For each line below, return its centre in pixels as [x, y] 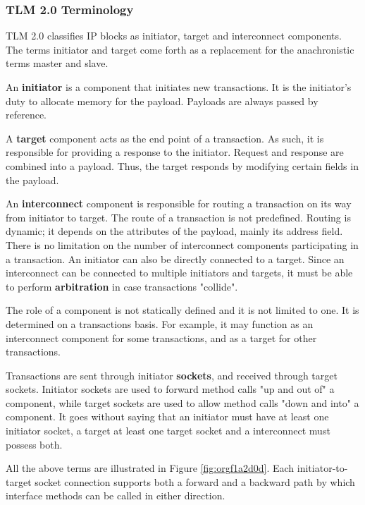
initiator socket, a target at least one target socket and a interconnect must [168, 431]
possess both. [34, 444]
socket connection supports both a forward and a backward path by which [195, 481]
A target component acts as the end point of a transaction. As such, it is [165, 138]
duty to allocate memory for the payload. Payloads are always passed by [162, 101]
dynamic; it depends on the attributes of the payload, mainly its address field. [174, 231]
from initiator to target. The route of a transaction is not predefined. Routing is [178, 217]
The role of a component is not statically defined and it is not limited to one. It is [182, 310]
